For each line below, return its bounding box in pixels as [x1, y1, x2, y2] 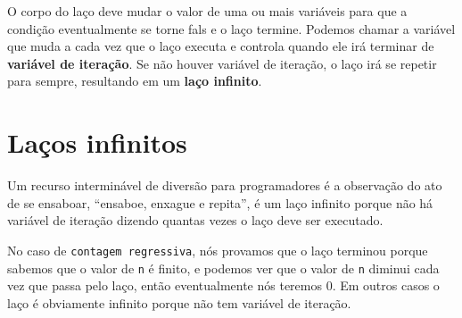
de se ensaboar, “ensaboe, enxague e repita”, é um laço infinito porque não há [7, 193, 433, 212]
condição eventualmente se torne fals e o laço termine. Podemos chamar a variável [7, 19, 456, 38]
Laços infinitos [7, 124, 187, 161]
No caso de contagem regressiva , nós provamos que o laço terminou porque [7, 240, 428, 259]
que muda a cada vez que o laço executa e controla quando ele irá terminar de [7, 37, 434, 55]
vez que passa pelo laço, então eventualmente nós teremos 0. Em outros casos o [7, 276, 440, 295]
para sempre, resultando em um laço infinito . [7, 71, 262, 90]
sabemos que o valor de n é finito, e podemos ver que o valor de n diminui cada [7, 258, 440, 277]
